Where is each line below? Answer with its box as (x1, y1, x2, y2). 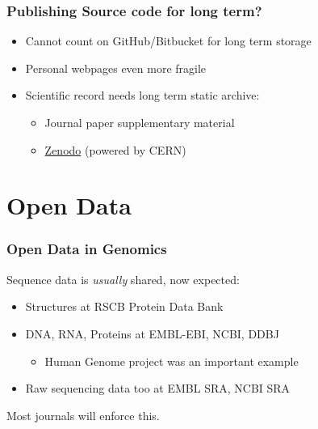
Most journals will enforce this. (6, 406, 160, 423)
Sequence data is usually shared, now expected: (6, 270, 240, 287)
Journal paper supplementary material (44, 114, 235, 130)
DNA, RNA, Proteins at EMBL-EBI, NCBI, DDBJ (25, 325, 279, 342)
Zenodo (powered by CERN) (44, 141, 186, 158)
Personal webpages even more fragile (25, 59, 207, 76)
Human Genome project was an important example (44, 352, 299, 369)
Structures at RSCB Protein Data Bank (25, 298, 224, 315)
